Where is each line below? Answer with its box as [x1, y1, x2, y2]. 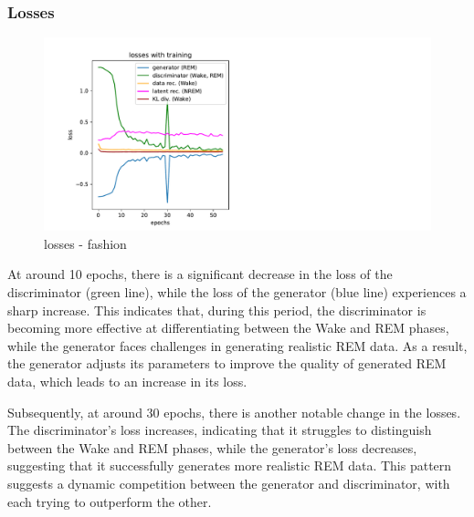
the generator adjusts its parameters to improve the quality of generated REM [7, 354, 447, 373]
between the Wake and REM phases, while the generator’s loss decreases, [7, 438, 417, 457]
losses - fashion [44, 233, 127, 253]
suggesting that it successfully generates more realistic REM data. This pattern [7, 456, 452, 475]
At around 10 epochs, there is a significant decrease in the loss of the [7, 264, 393, 284]
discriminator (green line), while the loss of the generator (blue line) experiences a [7, 283, 467, 301]
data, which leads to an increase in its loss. [7, 371, 248, 390]
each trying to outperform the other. [7, 491, 212, 511]
